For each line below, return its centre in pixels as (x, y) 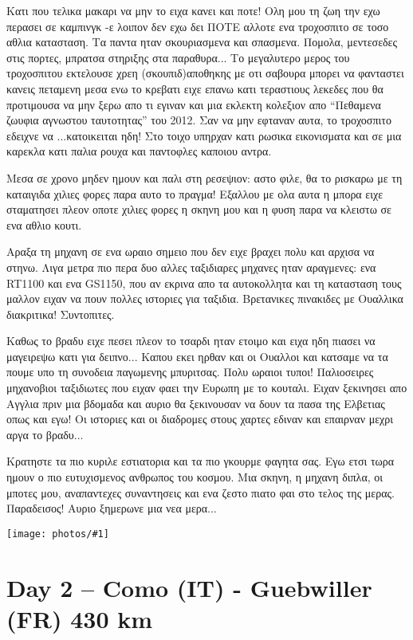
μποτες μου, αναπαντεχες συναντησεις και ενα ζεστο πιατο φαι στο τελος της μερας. (201, 492)
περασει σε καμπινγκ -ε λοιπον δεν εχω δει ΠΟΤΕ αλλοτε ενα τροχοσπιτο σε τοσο (198, 26)
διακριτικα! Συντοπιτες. (61, 314)
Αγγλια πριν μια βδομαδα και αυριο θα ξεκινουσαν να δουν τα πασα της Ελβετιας (196, 403)
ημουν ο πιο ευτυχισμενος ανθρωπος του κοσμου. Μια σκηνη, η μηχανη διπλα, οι (195, 477)
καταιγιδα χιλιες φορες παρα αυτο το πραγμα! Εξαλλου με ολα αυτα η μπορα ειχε (195, 193)
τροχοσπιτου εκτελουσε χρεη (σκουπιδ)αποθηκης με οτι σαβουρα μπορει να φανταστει (205, 73)
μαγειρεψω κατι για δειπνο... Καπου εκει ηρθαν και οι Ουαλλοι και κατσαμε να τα (197, 356)
